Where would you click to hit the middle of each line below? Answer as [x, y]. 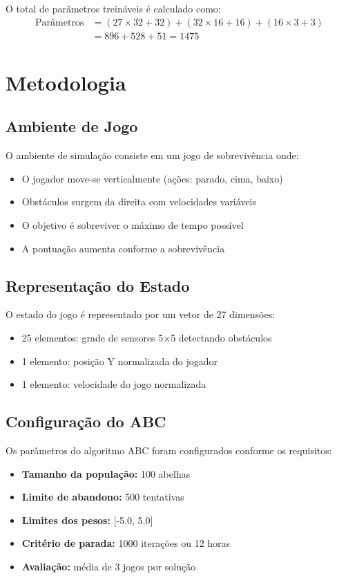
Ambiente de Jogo [72, 126]
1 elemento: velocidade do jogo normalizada [114, 384]
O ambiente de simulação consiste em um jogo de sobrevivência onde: [152, 155]
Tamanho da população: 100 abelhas [106, 473]
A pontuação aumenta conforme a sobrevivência [123, 248]
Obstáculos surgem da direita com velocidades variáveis [139, 202]
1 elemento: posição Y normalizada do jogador [120, 361]
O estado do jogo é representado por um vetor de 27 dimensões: [141, 314]
